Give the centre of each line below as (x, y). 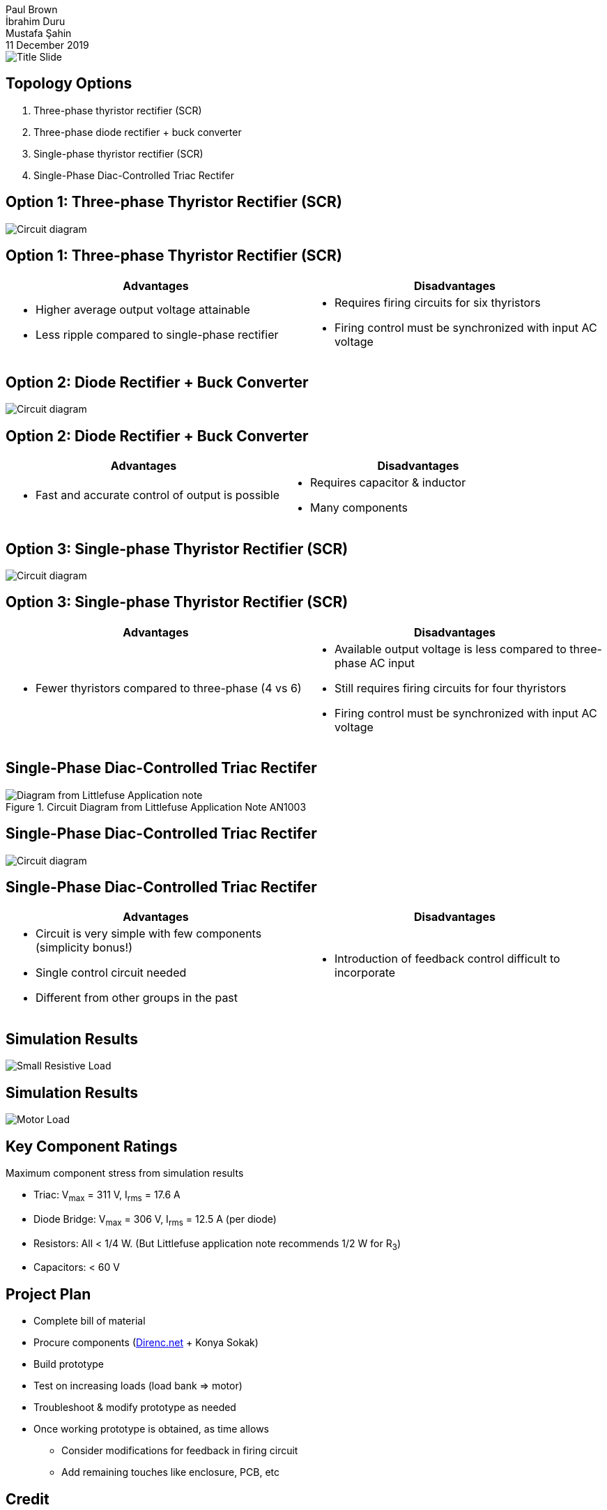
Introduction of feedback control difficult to (447, 959)
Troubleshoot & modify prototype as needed (135, 1408)
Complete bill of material (90, 1321)
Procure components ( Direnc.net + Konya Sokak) (146, 1343)
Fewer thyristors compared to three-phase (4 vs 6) (169, 688)
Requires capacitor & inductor (388, 483)
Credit (28, 1499)
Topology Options (69, 84)
